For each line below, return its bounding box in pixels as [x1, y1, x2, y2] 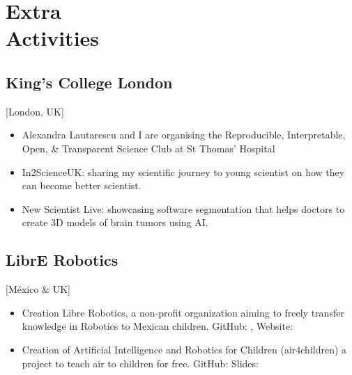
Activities [6, 24, 100, 52]
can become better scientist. [22, 178, 141, 193]
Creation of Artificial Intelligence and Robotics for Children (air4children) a [22, 342, 347, 356]
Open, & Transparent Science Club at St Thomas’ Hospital [22, 141, 275, 155]
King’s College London [6, 71, 173, 93]
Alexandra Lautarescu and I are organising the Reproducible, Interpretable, [22, 127, 346, 142]
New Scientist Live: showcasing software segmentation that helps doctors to [22, 201, 345, 216]
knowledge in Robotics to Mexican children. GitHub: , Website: [22, 319, 293, 333]
